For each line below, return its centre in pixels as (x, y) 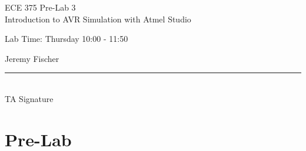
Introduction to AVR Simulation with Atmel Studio (98, 19)
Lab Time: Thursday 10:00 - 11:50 (66, 39)
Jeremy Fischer (32, 58)
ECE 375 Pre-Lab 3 (40, 7)
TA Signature (29, 98)
